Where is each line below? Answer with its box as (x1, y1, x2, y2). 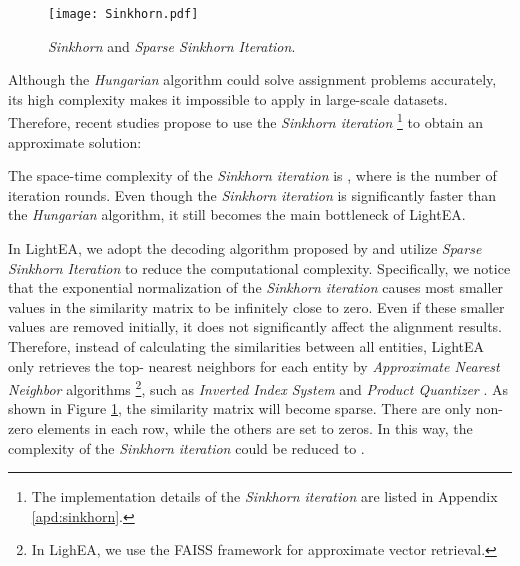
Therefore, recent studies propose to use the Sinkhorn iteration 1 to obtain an (8, 109, 483, 133)
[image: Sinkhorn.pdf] (48, 7, 199, 21)
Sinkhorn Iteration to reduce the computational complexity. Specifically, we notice (8, 257, 511, 278)
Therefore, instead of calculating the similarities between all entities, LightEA (8, 336, 485, 357)
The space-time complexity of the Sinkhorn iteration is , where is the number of (8, 165, 497, 186)
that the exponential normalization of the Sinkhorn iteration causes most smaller (8, 277, 504, 298)
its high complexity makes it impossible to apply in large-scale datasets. (8, 88, 448, 109)
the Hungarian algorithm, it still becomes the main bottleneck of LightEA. (8, 204, 466, 225)
